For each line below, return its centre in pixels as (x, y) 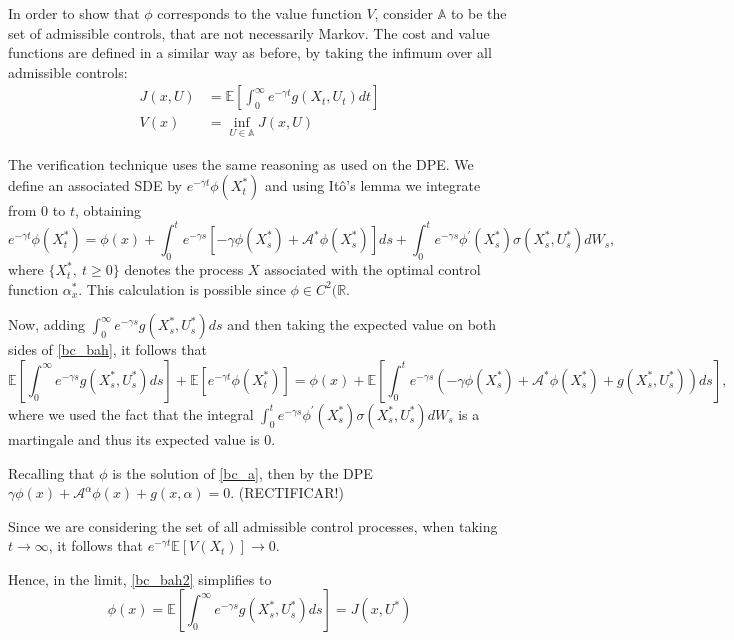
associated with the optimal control (372, 269)
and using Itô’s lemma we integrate (372, 185)
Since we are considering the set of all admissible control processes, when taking (253, 525)
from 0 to (37, 210)
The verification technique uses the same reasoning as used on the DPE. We (241, 163)
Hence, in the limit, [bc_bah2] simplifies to (140, 578)
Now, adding (47, 324)
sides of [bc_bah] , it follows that (107, 349)
